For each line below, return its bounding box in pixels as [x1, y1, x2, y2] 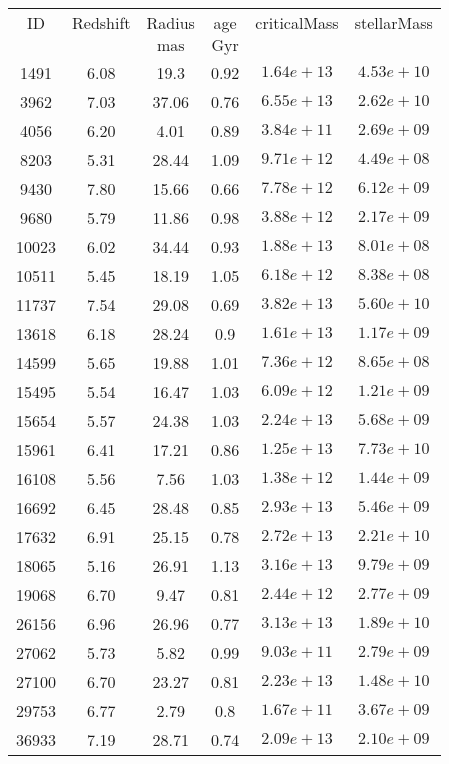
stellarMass [354, 11, 433, 34]
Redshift [72, 11, 131, 34]
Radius [146, 11, 195, 34]
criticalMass [255, 11, 339, 34]
